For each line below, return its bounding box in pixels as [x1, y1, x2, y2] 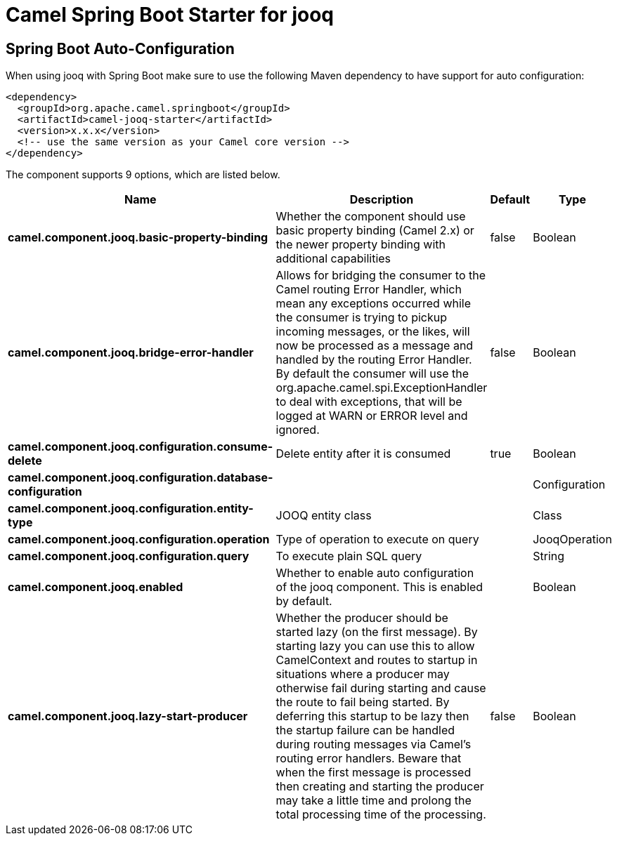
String [533, 549, 565, 564]
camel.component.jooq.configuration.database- [8, 470, 273, 485]
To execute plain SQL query [275, 549, 422, 564]
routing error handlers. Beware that [275, 751, 462, 766]
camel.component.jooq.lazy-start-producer [8, 709, 248, 724]
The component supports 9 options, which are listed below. [6, 168, 280, 181]
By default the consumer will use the [275, 366, 469, 381]
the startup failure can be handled [275, 723, 455, 738]
